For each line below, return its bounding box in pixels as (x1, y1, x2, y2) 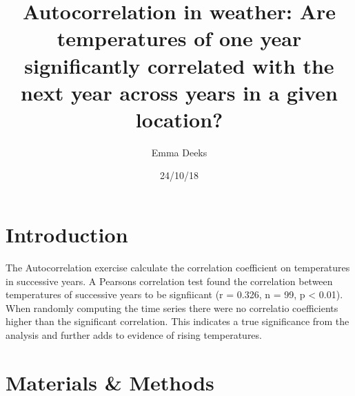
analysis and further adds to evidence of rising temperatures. (6, 327, 262, 342)
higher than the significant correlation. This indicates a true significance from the (6, 314, 349, 329)
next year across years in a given (21, 78, 338, 106)
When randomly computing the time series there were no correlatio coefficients (6, 300, 338, 315)
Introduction (6, 220, 128, 249)
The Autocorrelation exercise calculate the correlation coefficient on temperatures (6, 260, 350, 274)
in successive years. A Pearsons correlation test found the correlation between (6, 273, 333, 288)
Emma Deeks (151, 145, 207, 159)
